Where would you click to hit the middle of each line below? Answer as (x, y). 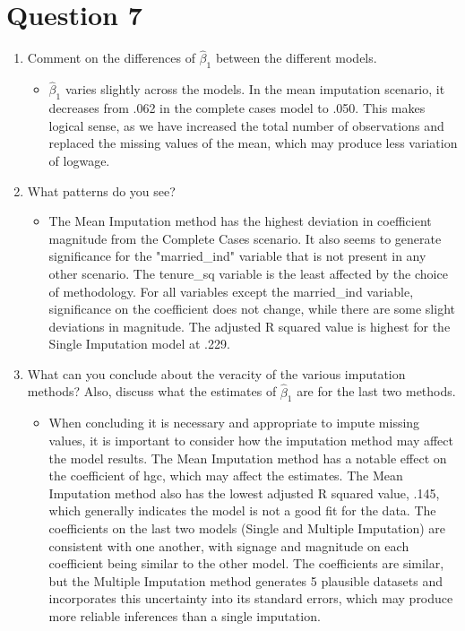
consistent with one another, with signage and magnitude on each (229, 545)
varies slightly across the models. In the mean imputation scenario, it (255, 89)
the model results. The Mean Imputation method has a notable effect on (248, 458)
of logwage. (79, 160)
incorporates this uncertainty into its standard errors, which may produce (251, 598)
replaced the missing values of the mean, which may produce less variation (253, 143)
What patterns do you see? (101, 190)
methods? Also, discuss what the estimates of (152, 391)
